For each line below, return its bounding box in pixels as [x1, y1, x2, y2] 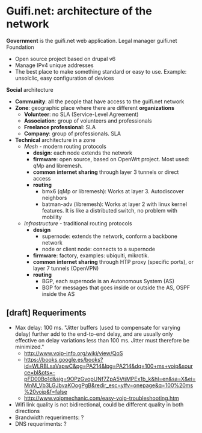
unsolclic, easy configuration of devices [14, 74, 114, 82]
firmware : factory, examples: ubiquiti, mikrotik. [32, 252, 149, 259]
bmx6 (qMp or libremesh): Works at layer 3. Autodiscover [41, 187, 185, 194]
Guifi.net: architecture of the [6, 4, 152, 18]
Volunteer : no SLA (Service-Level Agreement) [23, 111, 139, 118]
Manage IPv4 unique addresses [14, 62, 94, 69]
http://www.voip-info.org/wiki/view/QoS [23, 349, 123, 357]
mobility [41, 213, 62, 220]
